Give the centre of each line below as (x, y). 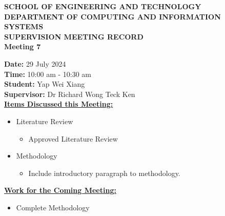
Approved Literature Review (73, 138)
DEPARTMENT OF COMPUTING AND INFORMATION (113, 16)
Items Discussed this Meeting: (59, 104)
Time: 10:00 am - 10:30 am (48, 74)
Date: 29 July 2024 (35, 63)
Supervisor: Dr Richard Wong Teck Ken (70, 94)
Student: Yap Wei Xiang (45, 84)
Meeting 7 (23, 46)
